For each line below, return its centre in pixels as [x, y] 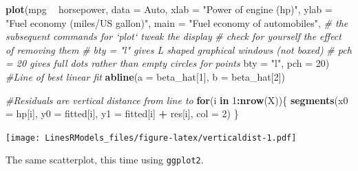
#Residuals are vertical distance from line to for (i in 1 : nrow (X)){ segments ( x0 [177, 100]
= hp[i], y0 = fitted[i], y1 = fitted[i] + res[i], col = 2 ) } [122, 113]
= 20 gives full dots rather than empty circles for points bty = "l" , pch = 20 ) [168, 63]
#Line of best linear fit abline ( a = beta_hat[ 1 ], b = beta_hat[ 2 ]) [146, 76]
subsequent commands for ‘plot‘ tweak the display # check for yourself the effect [173, 36]
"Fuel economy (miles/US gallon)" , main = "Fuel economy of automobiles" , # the [177, 22]
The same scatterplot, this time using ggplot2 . [105, 160]
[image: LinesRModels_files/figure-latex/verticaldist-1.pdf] [151, 138]
